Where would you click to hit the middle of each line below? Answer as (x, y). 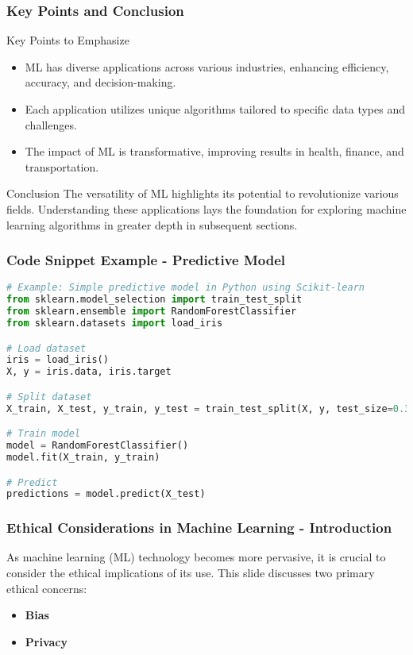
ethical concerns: (47, 588)
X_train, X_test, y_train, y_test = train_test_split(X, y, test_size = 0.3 (208, 408)
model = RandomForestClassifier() (98, 446)
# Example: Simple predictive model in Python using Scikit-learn (186, 288)
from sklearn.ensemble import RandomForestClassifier (152, 312)
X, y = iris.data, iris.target (89, 372)
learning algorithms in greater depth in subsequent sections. (152, 224)
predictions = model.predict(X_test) (106, 494)
